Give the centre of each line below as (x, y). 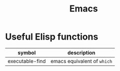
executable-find (27, 61)
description (81, 52)
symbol (27, 52)
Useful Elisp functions (52, 37)
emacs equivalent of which (81, 61)
